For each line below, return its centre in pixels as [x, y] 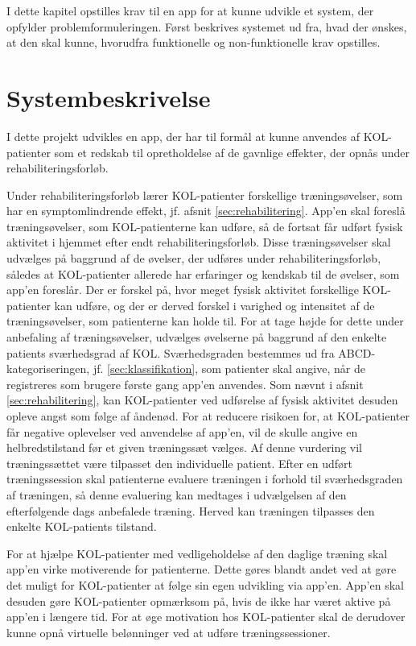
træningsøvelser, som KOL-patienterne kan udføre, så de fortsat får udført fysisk [205, 226]
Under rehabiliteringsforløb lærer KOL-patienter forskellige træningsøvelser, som [205, 195]
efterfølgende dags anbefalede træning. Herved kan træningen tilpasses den [191, 510]
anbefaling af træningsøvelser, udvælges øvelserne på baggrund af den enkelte [197, 337]
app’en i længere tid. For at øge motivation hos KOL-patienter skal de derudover [206, 617]
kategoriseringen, [48, 369]
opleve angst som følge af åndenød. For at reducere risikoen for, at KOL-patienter [208, 416]
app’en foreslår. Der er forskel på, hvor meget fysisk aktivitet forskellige [183, 290]
